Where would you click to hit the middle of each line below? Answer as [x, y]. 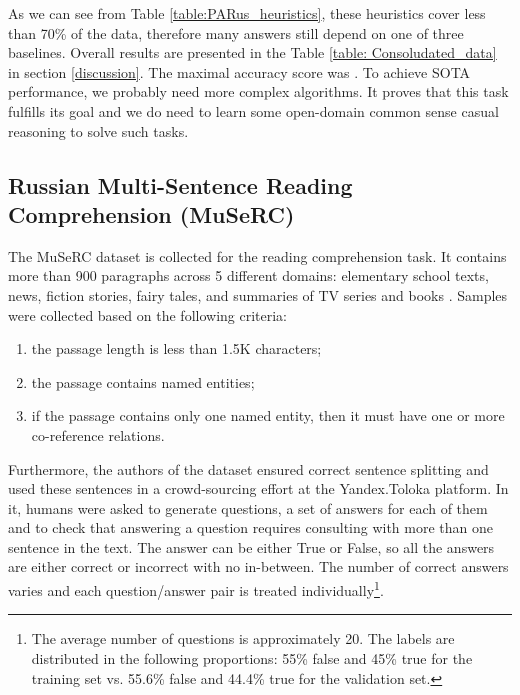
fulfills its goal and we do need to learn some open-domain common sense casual [253, 110]
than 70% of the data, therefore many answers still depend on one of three [236, 32]
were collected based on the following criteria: [148, 314]
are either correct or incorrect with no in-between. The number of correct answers [258, 566]
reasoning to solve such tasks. [98, 130]
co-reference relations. [98, 434]
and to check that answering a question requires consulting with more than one [251, 527]
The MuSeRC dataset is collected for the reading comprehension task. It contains [257, 255]
